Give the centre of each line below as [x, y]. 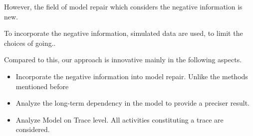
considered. [33, 129]
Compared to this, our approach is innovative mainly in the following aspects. [123, 60]
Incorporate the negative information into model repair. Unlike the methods [132, 76]
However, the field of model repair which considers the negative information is [123, 6]
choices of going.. [30, 43]
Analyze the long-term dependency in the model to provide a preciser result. [132, 103]
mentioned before [42, 86]
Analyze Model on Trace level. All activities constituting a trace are [120, 119]
